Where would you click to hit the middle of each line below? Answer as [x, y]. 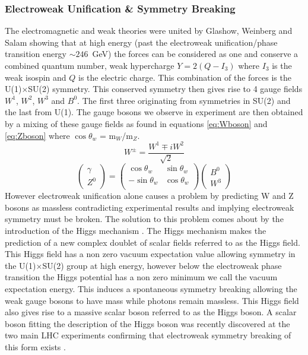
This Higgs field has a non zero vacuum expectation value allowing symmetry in [150, 254]
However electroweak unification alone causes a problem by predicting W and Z [149, 196]
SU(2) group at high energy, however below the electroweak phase [162, 265]
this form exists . [35, 346]
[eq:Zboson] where [37, 135]
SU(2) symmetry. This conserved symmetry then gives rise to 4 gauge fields [165, 89]
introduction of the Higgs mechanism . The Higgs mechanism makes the [136, 230]
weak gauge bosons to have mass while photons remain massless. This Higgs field [152, 300]
